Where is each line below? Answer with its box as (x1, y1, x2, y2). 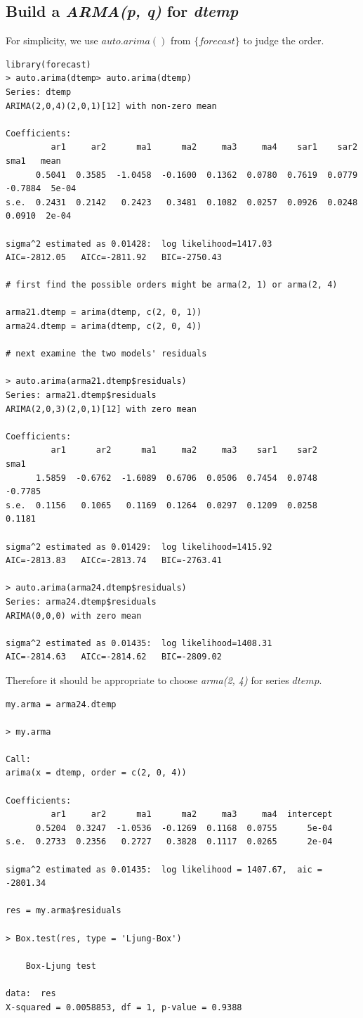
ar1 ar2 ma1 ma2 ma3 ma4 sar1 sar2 (51, 142, 358, 153)
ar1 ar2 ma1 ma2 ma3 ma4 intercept (51, 809, 333, 820)
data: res (6, 988, 56, 998)
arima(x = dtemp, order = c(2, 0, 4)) (6, 768, 187, 778)
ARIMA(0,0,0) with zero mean (6, 610, 142, 621)
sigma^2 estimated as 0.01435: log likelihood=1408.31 (6, 638, 272, 648)
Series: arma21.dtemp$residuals (6, 390, 157, 401)
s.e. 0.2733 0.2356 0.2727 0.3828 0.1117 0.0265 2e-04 (6, 837, 333, 847)
